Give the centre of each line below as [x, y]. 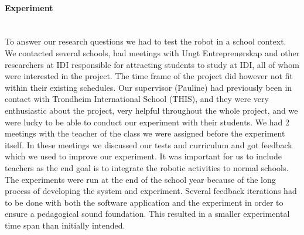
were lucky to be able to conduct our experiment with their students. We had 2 [147, 122]
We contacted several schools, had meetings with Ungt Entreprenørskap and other [152, 52]
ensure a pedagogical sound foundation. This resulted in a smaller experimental [147, 214]
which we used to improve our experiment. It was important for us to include [143, 156]
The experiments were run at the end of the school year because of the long [140, 179]
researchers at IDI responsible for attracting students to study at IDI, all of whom [152, 64]
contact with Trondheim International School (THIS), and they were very [137, 99]
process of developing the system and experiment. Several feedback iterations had [151, 191]
